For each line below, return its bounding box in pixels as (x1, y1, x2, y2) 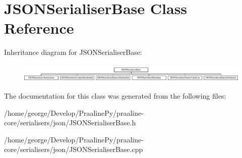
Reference (4, 18, 74, 38)
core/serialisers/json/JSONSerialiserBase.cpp (4, 144, 143, 154)
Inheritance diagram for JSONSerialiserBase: (4, 47, 142, 57)
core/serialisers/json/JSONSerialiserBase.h (4, 117, 136, 128)
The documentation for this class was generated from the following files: (4, 91, 226, 101)
